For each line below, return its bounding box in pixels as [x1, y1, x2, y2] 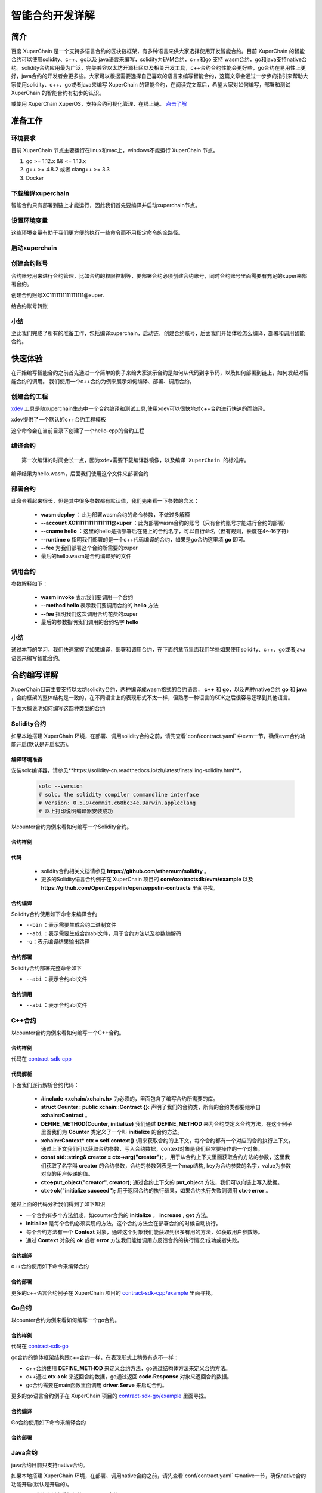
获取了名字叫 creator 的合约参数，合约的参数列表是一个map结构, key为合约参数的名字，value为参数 [45, 1162, 292, 1169]
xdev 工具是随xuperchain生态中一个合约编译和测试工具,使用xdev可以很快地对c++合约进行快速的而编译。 [11, 405, 268, 412]
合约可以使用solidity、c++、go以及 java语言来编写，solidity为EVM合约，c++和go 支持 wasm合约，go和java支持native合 [11, 56, 307, 63]
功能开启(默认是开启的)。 [11, 1480, 73, 1488]
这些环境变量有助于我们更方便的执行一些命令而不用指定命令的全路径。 [11, 229, 184, 236]
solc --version [38, 783, 83, 789]
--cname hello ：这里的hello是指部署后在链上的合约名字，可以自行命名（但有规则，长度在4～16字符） [41, 527, 292, 534]
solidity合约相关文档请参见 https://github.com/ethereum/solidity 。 [41, 867, 210, 874]
